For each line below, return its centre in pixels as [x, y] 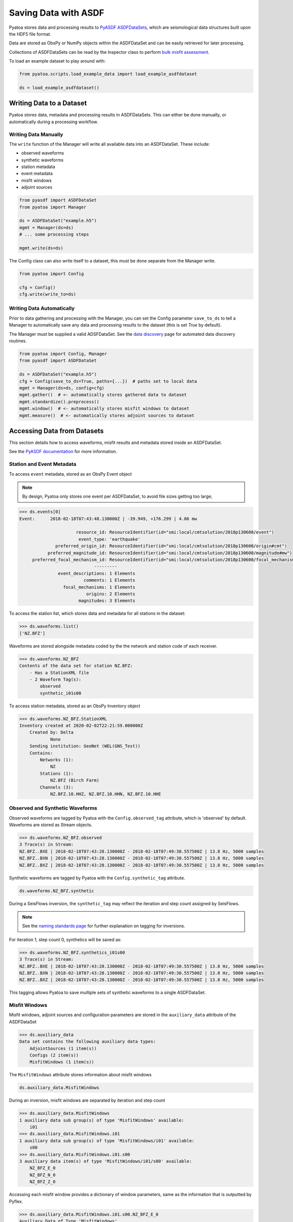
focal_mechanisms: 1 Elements [99, 587]
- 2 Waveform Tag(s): [55, 679]
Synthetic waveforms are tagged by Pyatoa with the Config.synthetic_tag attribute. [97, 878]
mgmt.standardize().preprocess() [59, 402]
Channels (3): [57, 787]
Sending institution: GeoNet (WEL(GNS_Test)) [85, 746]
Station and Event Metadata [43, 464]
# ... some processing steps [54, 234]
